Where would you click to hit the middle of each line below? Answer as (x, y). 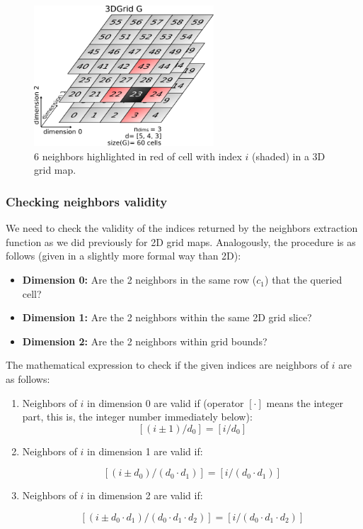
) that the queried (304, 280)
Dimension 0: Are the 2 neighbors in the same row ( (139, 280)
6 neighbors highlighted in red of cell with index (138, 156)
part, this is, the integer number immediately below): (137, 417)
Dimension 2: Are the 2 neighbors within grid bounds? (145, 341)
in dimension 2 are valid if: (145, 495)
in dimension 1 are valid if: (145, 451)
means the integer (305, 402)
